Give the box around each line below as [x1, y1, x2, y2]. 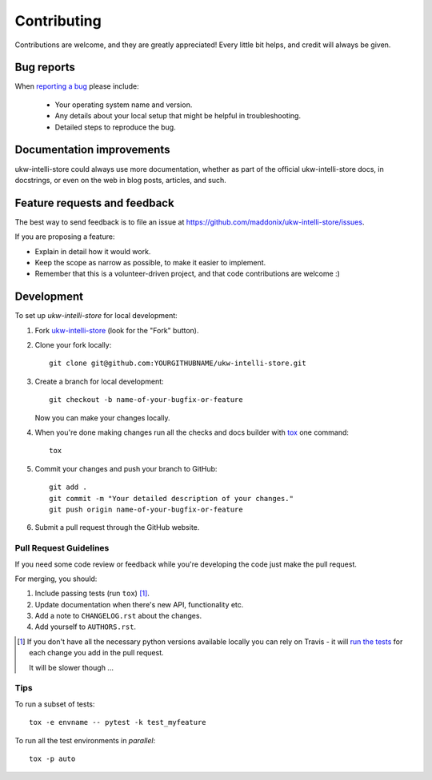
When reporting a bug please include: [14, 82, 139, 91]
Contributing [14, 12, 102, 30]
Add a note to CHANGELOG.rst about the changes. [34, 611, 202, 621]
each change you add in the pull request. [29, 648, 164, 658]
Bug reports [14, 61, 76, 74]
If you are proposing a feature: [14, 232, 115, 241]
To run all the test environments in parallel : [14, 735, 156, 745]
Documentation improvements [14, 143, 170, 157]
